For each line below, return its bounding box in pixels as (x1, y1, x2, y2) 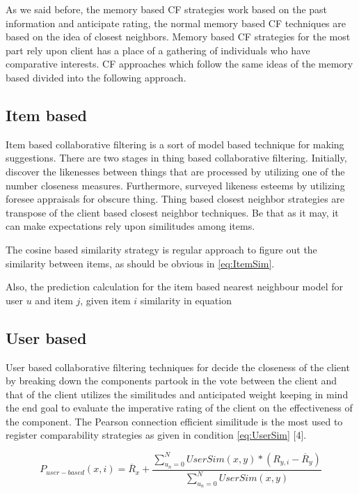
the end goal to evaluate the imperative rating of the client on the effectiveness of (6, 400, 353, 415)
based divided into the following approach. (6, 70, 186, 84)
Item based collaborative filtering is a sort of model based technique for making (6, 136, 344, 151)
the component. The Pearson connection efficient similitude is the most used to (6, 414, 343, 428)
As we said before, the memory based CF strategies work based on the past (6, 2, 328, 16)
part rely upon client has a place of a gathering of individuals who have (6, 42, 310, 57)
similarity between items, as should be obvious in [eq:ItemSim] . (6, 256, 275, 270)
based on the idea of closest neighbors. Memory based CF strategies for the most (6, 29, 351, 44)
